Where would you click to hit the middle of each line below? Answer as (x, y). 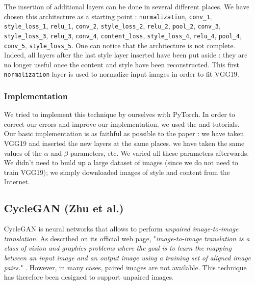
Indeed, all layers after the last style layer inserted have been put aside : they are (126, 55)
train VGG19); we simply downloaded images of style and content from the (117, 172)
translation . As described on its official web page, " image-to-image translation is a (127, 238)
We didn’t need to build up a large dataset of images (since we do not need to (121, 162)
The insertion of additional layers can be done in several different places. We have (127, 6)
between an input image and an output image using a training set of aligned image (127, 258)
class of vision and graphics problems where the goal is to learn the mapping (118, 248)
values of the (23, 153)
